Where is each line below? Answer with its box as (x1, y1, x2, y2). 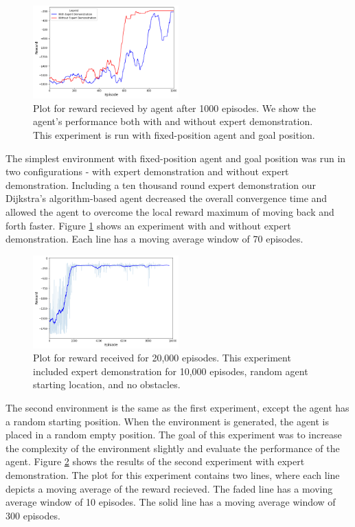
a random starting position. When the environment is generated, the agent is (5, 414, 330, 428)
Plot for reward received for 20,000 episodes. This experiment (33, 350, 291, 365)
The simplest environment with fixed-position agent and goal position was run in (5, 150, 346, 165)
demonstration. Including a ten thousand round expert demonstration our (5, 177, 317, 192)
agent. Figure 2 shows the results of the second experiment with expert (5, 454, 305, 469)
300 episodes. (5, 508, 60, 522)
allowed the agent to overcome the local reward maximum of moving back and (5, 204, 334, 218)
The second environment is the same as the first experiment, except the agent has (5, 400, 350, 414)
